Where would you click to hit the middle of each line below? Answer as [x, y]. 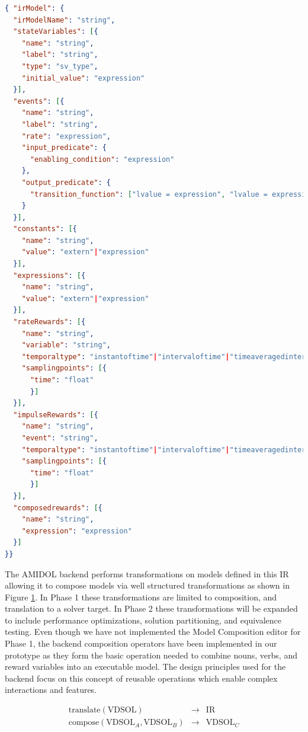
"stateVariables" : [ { [56, 32]
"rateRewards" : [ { [49, 322]
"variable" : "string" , [66, 345]
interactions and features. [51, 690]
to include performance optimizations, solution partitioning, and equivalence [143, 620]
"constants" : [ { [45, 229]
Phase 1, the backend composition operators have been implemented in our [141, 643]
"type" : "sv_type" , [60, 66]
